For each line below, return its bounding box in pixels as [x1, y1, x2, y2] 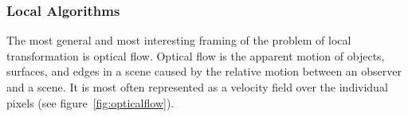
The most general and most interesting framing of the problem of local [6, 32, 351, 49]
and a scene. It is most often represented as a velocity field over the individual [6, 79, 388, 95]
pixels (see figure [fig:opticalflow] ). [6, 94, 175, 111]
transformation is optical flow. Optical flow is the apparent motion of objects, [6, 47, 385, 64]
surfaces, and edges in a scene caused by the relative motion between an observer [6, 63, 402, 80]
